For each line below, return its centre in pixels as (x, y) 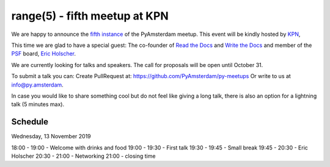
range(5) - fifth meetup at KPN (90, 16)
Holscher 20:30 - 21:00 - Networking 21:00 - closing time (83, 156)
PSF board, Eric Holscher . (44, 54)
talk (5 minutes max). (38, 104)
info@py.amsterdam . (37, 85)
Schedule (30, 122)
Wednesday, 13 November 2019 (51, 137)
